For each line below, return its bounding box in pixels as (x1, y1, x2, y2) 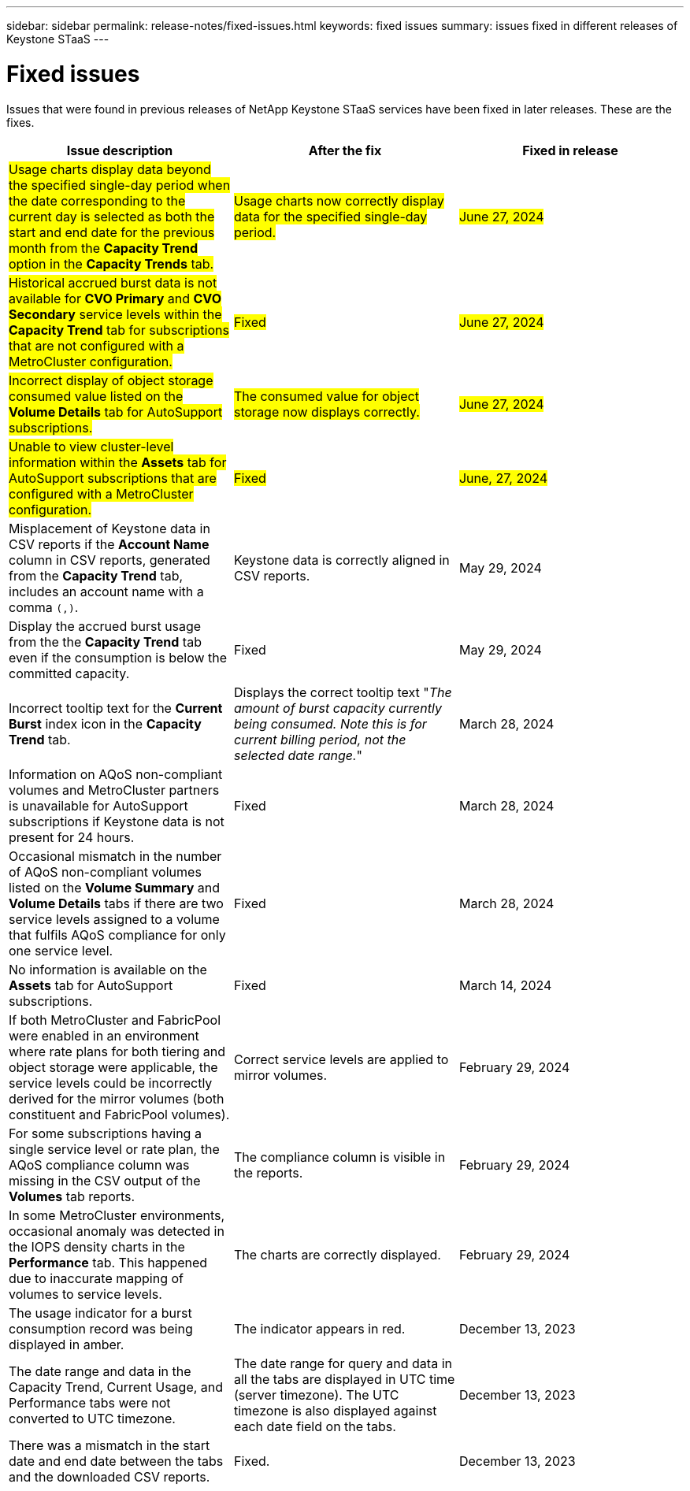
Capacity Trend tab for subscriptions (9, 321, 229, 338)
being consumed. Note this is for (233, 715, 427, 732)
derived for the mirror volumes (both (9, 1090, 224, 1107)
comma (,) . (9, 599, 79, 615)
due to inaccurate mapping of (9, 1270, 184, 1286)
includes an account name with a (9, 583, 204, 599)
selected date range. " (233, 747, 363, 763)
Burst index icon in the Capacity (9, 715, 202, 732)
